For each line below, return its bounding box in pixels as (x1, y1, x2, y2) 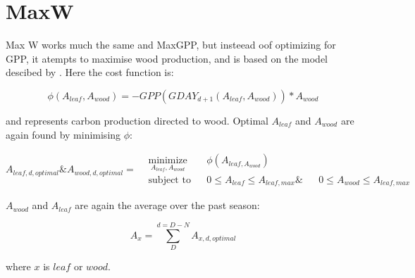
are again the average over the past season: (75, 198, 260, 213)
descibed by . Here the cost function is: (6, 65, 174, 80)
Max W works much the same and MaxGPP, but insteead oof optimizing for (6, 37, 336, 52)
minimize (148, 156, 187, 166)
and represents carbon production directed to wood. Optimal (6, 113, 268, 127)
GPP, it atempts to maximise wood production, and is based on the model (6, 51, 328, 65)
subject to (148, 175, 191, 185)
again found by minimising (6, 127, 121, 141)
